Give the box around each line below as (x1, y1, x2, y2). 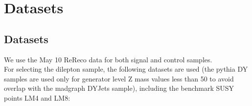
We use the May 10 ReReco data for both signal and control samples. (4, 54, 212, 64)
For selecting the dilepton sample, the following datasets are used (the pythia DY (4, 64, 248, 74)
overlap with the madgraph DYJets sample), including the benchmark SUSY (4, 83, 234, 93)
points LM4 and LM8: (4, 92, 70, 103)
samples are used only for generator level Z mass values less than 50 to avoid (4, 73, 234, 83)
